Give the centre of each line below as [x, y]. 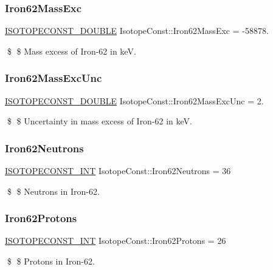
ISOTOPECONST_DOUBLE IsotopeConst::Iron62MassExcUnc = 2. [134, 100]
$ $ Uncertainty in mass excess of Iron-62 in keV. [100, 121]
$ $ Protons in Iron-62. [51, 261]
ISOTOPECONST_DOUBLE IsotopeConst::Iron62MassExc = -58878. [137, 31]
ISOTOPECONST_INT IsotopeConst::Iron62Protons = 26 [116, 241]
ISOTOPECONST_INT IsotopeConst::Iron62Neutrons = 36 [118, 171]
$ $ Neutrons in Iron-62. [53, 191]
